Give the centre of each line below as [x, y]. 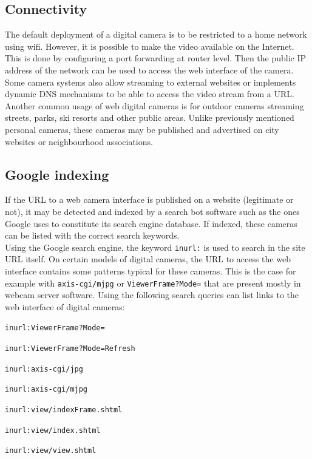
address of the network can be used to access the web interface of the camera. [149, 70]
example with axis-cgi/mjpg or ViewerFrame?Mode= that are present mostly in [153, 283]
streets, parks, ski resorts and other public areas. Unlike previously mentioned [150, 117]
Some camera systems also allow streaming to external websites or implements [151, 82]
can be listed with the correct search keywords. [92, 235]
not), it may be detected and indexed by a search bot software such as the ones [152, 211]
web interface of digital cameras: [65, 306]
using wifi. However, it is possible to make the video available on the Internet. [150, 46]
